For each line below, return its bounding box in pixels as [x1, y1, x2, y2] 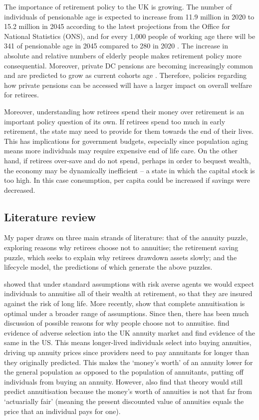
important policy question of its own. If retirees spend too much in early [4, 116, 226, 126]
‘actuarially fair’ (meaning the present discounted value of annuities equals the [4, 396, 244, 406]
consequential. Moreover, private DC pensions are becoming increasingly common [4, 60, 253, 70]
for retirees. [4, 89, 39, 100]
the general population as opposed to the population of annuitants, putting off [4, 367, 244, 377]
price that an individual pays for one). [4, 406, 121, 416]
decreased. [4, 184, 35, 195]
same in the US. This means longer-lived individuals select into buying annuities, [4, 337, 252, 348]
